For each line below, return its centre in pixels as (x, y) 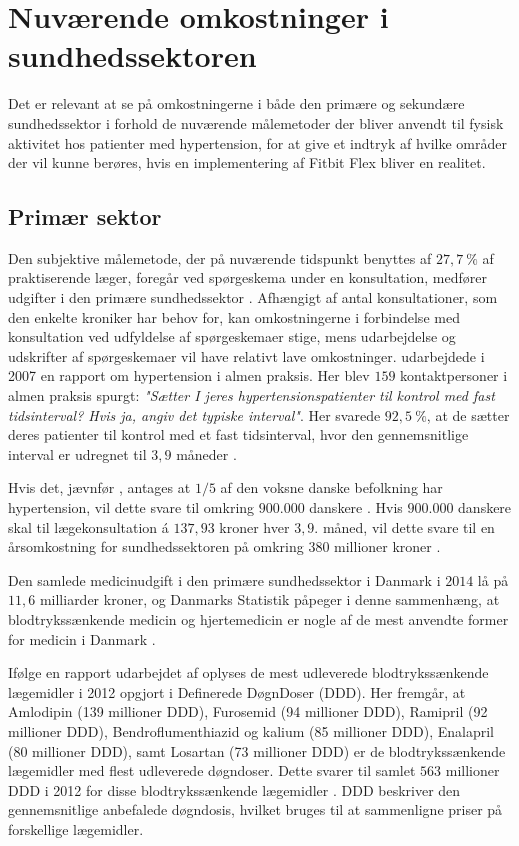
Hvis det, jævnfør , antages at (99, 487)
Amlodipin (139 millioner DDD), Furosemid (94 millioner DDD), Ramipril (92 (248, 711)
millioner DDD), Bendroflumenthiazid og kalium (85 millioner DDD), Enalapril (251, 730)
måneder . (206, 453)
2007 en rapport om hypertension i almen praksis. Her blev (189, 375)
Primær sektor (85, 216)
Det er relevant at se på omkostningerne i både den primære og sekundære (236, 103)
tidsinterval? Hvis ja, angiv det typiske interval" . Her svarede (194, 414)
